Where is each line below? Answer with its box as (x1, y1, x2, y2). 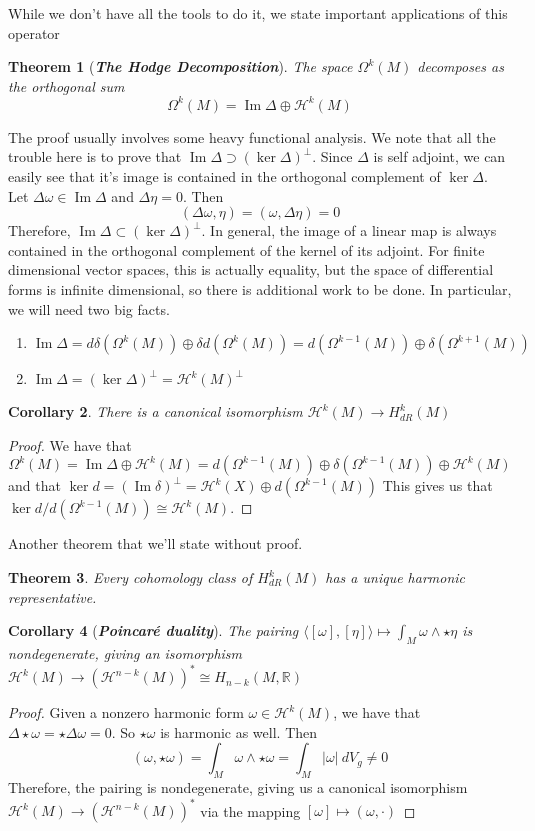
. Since (312, 146, 353, 167)
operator (8, 22, 60, 43)
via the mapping (200, 800, 301, 821)
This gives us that (382, 475, 493, 496)
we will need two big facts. (8, 298, 170, 319)
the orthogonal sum (8, 75, 125, 96)
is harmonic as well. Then (160, 721, 318, 742)
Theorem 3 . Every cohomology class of (8, 567, 253, 587)
